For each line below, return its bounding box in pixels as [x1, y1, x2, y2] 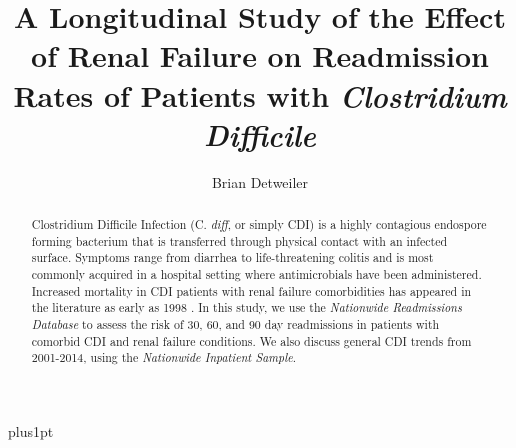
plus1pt [8, 420, 54, 441]
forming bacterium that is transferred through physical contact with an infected [31, 232, 448, 249]
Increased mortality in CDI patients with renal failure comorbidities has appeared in [31, 282, 472, 299]
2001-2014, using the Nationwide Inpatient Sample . [31, 349, 296, 366]
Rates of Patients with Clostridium [13, 74, 507, 116]
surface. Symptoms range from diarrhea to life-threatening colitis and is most [31, 249, 434, 266]
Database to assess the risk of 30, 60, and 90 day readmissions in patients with [31, 316, 440, 333]
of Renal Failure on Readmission [31, 35, 489, 76]
